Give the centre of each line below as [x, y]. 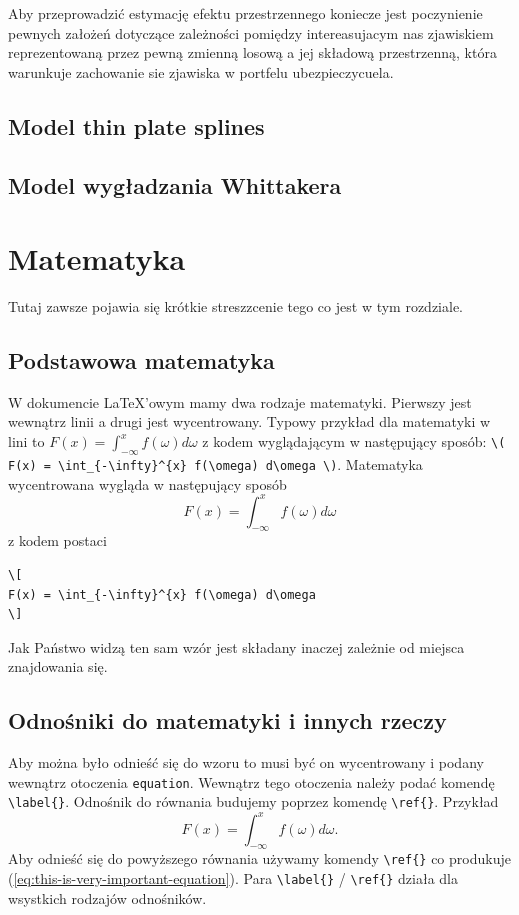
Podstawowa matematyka [141, 360]
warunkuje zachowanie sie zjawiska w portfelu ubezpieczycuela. [201, 71]
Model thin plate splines [136, 125]
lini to [26, 441]
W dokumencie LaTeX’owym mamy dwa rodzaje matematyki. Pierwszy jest [240, 401]
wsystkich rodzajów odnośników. [107, 897]
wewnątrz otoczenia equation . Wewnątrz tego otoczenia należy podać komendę [251, 781]
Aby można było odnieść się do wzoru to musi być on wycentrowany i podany [246, 762]
